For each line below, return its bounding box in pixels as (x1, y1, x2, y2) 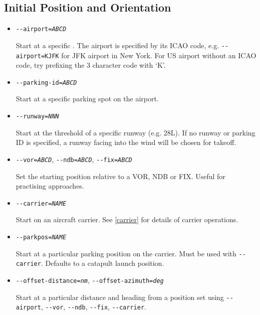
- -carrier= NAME (16, 200, 67, 207)
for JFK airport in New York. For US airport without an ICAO (61, 50, 256, 60)
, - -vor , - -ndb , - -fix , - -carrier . (41, 301, 146, 312)
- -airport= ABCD (16, 26, 67, 33)
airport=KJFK (16, 52, 59, 60)
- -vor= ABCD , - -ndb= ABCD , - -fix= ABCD (16, 153, 132, 164)
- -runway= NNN (16, 113, 59, 120)
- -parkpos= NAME (16, 233, 67, 241)
